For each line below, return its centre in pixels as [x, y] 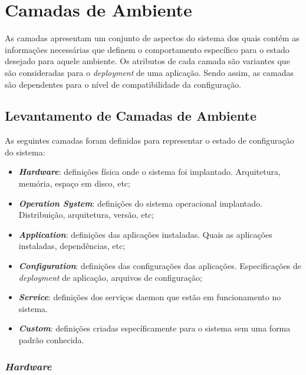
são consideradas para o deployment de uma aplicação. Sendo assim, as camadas [149, 72]
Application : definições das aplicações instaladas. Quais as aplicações [145, 234]
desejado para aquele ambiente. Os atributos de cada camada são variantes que [147, 61]
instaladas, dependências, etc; [72, 246]
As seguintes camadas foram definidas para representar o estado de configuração [149, 140]
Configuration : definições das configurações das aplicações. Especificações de [160, 266]
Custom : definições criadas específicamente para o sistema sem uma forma [154, 328]
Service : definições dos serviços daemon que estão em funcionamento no [150, 297]
